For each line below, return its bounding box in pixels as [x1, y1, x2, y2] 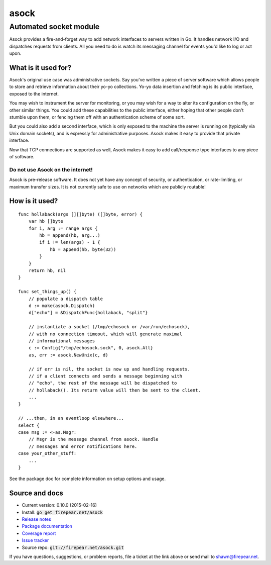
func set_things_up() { [18, 289, 77, 295]
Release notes [22, 516, 51, 522]
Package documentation [22, 523, 73, 529]
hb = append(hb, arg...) [39, 233, 100, 238]
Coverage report [22, 530, 56, 536]
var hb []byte [28, 219, 64, 224]
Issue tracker [22, 537, 49, 543]
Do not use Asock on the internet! [9, 166, 93, 173]
